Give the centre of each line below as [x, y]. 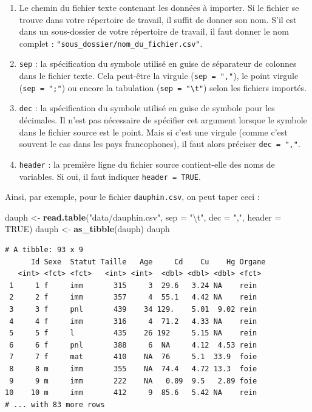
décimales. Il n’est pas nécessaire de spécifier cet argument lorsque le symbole [163, 120]
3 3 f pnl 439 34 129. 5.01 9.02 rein [133, 310]
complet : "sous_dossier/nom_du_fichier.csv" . [111, 43]
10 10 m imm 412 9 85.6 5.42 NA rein [131, 393]
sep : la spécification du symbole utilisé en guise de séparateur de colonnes [158, 64]
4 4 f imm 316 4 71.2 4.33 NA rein [133, 321]
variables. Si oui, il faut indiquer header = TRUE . [110, 176]
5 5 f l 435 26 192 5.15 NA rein [133, 333]
